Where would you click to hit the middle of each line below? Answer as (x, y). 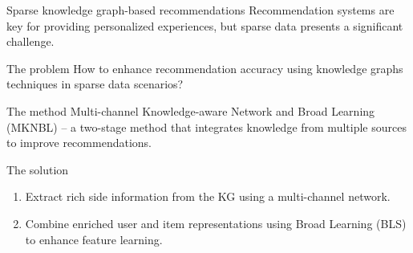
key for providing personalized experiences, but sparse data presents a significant (205, 25)
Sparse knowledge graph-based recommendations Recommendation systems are (200, 10)
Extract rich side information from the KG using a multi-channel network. (208, 196)
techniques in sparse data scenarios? (95, 84)
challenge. (30, 41)
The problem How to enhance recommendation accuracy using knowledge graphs (205, 68)
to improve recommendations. (79, 143)
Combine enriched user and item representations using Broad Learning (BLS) (216, 223)
